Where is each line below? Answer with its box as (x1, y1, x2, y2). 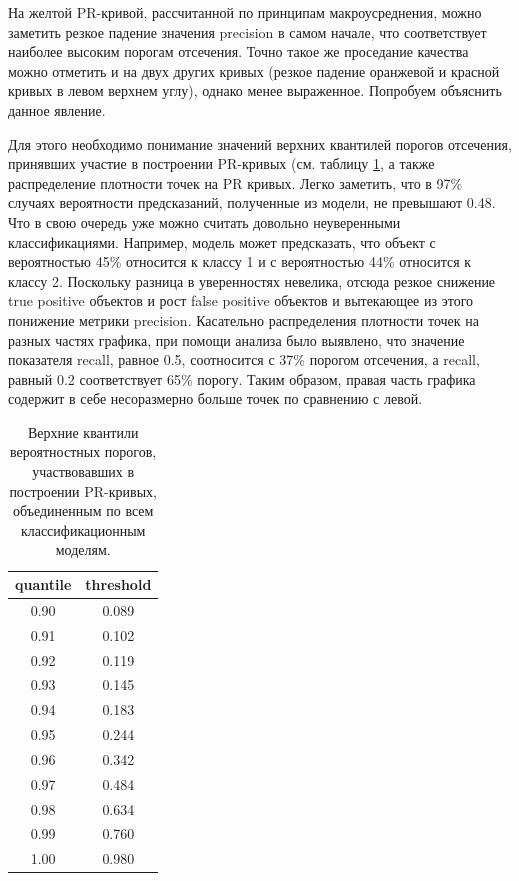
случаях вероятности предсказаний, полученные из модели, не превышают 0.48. (8, 192, 496, 213)
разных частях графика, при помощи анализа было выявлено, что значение (8, 329, 465, 350)
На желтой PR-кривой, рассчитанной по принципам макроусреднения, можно (8, 2, 482, 22)
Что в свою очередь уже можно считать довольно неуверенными (8, 211, 401, 232)
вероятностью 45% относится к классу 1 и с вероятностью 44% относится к (8, 251, 472, 272)
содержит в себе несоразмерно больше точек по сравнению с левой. (8, 388, 423, 409)
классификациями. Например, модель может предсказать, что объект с (8, 231, 436, 252)
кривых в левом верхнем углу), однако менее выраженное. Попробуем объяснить (8, 80, 502, 101)
